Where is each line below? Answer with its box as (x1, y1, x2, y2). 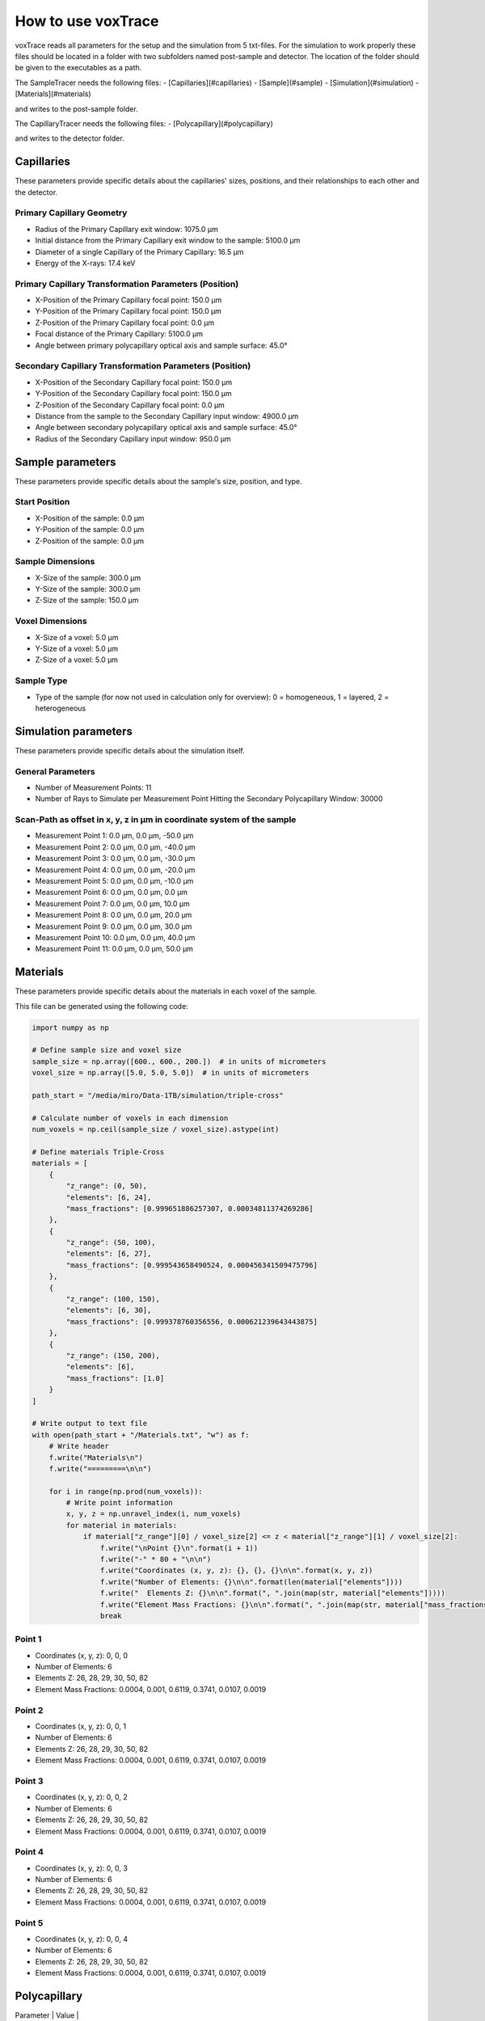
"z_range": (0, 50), (65, 1181, 148, 1191)
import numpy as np (32, 1023, 109, 1032)
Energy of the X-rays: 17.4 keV (35, 258, 136, 268)
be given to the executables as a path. (15, 63, 142, 73)
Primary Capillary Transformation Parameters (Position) (15, 278, 239, 289)
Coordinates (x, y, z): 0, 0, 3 (35, 1863, 129, 1873)
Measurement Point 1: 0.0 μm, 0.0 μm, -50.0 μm (35, 831, 194, 841)
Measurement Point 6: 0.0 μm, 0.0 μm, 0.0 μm (35, 888, 188, 897)
